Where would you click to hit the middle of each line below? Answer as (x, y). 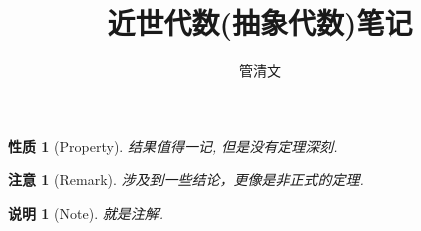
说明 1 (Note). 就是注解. (86, 212)
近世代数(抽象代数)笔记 (260, 22)
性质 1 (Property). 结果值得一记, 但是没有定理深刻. (173, 145)
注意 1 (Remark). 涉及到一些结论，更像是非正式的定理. (186, 179)
